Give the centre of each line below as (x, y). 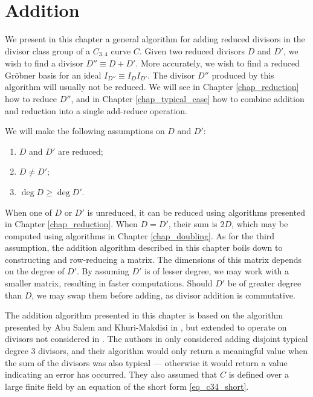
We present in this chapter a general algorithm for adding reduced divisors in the (155, 39)
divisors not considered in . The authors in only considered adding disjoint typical (156, 339)
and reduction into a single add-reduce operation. (96, 110)
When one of (28, 212)
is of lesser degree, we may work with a (217, 271)
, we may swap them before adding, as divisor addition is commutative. (163, 295)
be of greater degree (264, 283)
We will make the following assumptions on (85, 131)
